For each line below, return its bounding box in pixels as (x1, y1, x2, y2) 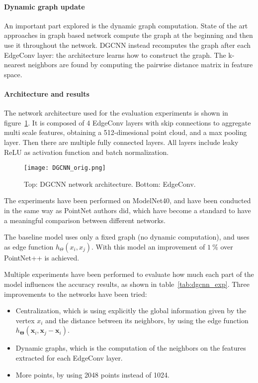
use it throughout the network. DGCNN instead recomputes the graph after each (4, 39, 251, 50)
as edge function (4, 241, 54, 252)
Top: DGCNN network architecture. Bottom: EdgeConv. (24, 178, 196, 189)
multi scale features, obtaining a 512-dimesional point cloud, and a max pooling (4, 127, 247, 137)
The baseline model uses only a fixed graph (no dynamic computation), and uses (4, 232, 250, 242)
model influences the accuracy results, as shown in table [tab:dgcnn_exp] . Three (4, 278, 250, 289)
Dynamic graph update (4, 1, 85, 11)
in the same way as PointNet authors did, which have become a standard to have (4, 205, 251, 215)
